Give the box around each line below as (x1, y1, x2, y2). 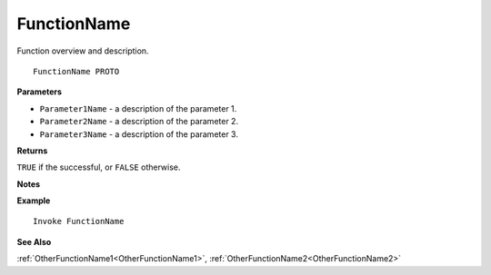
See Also (16, 236, 52, 247)
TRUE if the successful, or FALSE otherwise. (16, 162, 181, 172)
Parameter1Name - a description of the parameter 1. (39, 103, 237, 113)
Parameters (16, 86, 63, 97)
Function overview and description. (16, 45, 149, 56)
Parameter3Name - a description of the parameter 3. (39, 128, 238, 140)
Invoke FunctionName (33, 216, 125, 227)
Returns (16, 145, 48, 156)
